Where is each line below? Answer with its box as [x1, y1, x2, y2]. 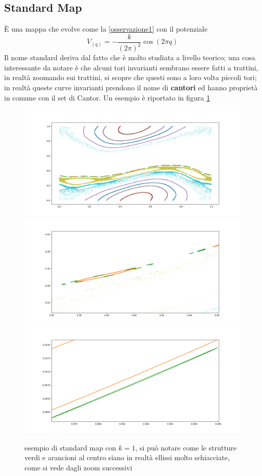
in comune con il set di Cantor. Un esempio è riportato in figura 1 [4, 92, 210, 103]
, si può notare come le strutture [135, 442, 237, 453]
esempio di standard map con [24, 442, 116, 453]
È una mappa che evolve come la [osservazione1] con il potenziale [4, 23, 207, 34]
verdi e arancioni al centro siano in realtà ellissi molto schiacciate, [24, 452, 230, 463]
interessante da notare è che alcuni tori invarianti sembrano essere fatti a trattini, [4, 62, 258, 72]
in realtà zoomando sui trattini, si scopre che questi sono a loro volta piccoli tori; [4, 72, 257, 83]
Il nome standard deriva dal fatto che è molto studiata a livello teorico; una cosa [4, 52, 255, 63]
